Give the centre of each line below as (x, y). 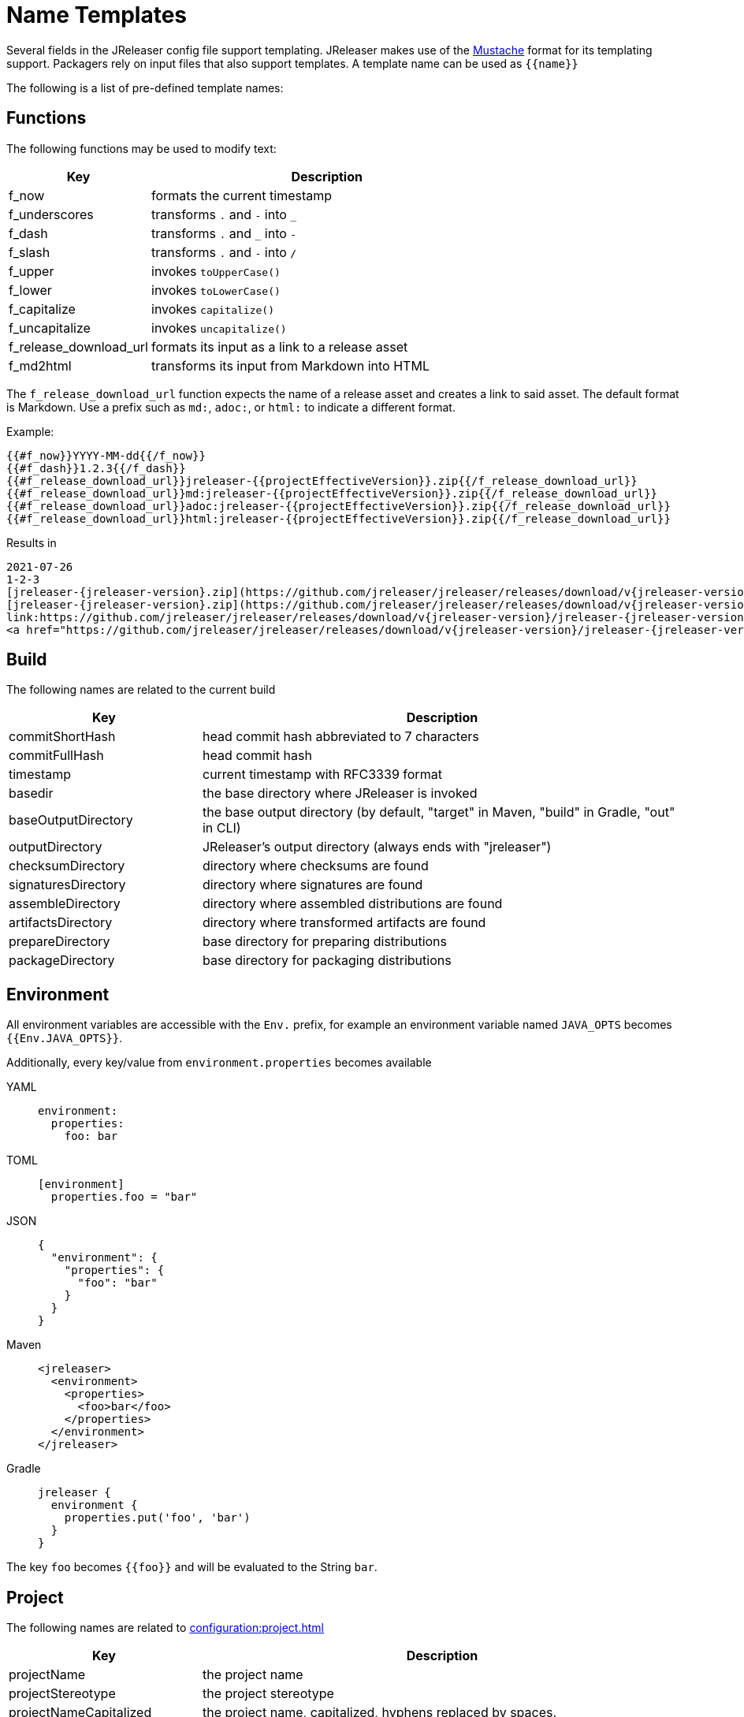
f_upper (32, 271)
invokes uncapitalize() (219, 328)
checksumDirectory (67, 866)
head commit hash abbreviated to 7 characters (340, 737)
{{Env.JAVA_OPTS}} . (65, 1038)
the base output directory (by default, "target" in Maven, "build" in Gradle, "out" (439, 812)
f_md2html (40, 365)
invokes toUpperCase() (216, 271)
